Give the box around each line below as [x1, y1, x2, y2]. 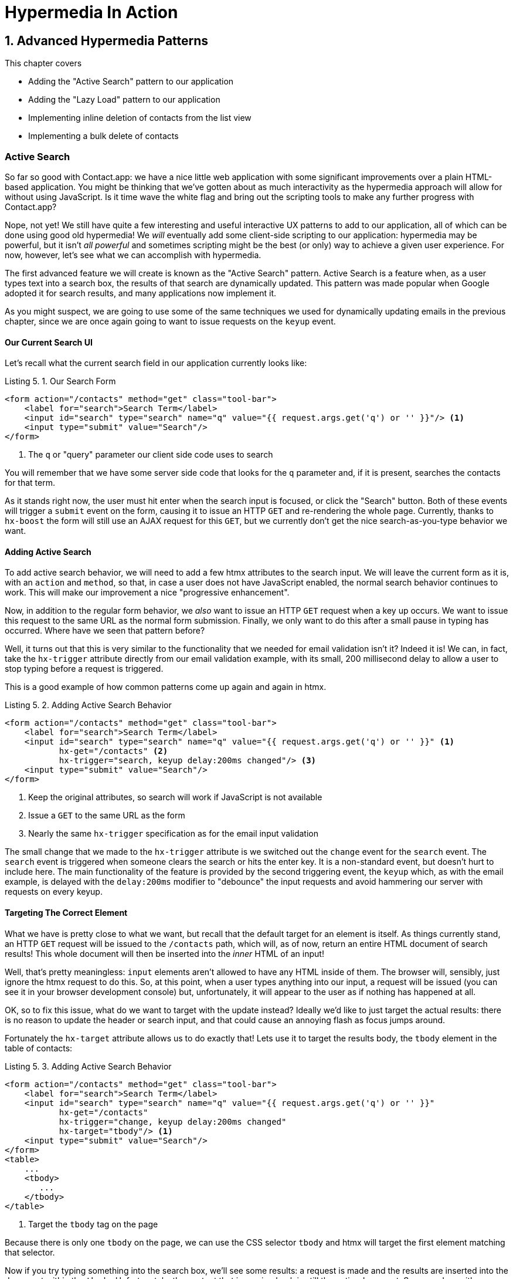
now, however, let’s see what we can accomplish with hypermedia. [5, 249, 261, 260]
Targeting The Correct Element [5, 907, 128, 918]
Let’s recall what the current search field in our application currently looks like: [5, 358, 307, 368]
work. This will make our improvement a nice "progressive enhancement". [5, 587, 290, 598]
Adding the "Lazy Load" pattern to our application [28, 94, 220, 105]
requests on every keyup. [5, 886, 103, 897]
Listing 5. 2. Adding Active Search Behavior [5, 700, 172, 710]
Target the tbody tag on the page [28, 1219, 158, 1229]
